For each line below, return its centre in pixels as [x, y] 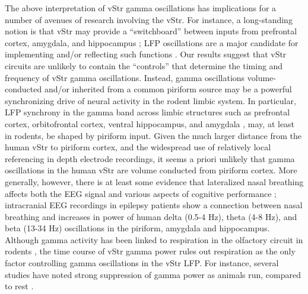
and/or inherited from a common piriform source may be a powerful [168, 89]
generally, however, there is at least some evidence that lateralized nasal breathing [154, 181]
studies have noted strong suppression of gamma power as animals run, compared [153, 274]
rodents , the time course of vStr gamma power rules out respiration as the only [150, 251]
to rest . [19, 286]
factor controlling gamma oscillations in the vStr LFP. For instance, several [142, 263]
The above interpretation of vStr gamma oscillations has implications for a [141, 8]
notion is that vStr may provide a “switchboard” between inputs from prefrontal [151, 31]
